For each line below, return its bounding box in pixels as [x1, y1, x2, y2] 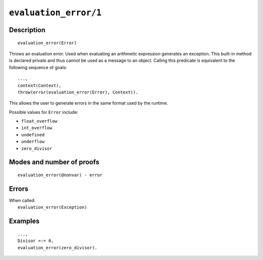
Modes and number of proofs [9, 158, 99, 167]
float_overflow [21, 118, 58, 124]
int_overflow [21, 125, 53, 131]
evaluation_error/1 [9, 7, 102, 18]
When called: [9, 197, 36, 203]
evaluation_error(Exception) [18, 204, 87, 210]
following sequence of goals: [9, 64, 67, 70]
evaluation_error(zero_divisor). [18, 245, 97, 250]
